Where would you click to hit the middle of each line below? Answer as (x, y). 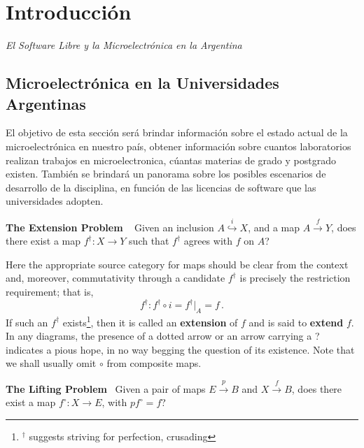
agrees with (208, 241)
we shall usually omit (51, 363)
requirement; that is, (50, 292)
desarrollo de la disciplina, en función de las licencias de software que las (161, 187)
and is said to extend (296, 322)
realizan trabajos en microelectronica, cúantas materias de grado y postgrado (171, 160)
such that (149, 241)
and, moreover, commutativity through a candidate (115, 278)
